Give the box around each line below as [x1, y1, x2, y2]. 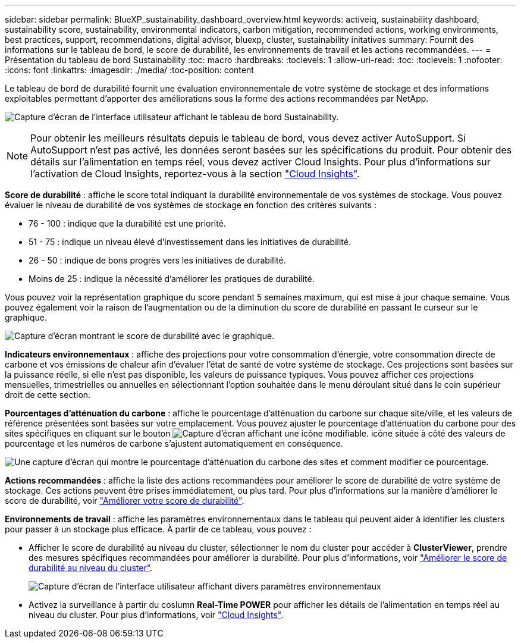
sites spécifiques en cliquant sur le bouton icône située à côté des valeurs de [5, 428, 506, 438]
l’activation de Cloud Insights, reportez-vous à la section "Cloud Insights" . [30, 168, 360, 180]
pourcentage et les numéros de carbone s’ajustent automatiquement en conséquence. [5, 438, 343, 448]
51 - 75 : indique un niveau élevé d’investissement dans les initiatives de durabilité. [29, 237, 351, 247]
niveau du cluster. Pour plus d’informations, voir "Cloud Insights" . [29, 610, 284, 620]
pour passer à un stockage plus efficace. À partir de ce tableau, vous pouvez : [5, 524, 312, 534]
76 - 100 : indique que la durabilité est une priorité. [29, 218, 226, 228]
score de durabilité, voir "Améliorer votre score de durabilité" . [5, 495, 244, 506]
